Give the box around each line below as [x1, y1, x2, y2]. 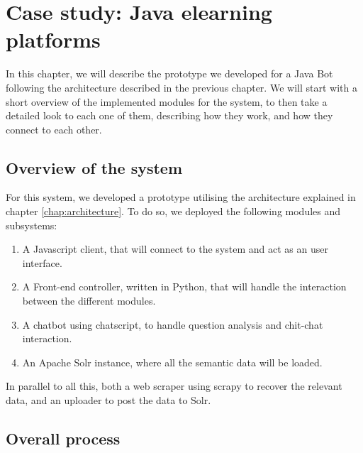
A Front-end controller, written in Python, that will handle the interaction [22, 279, 347, 294]
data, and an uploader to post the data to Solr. [6, 393, 211, 408]
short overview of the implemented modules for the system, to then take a [6, 94, 328, 109]
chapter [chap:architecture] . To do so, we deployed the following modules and [6, 204, 341, 219]
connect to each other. [6, 121, 102, 136]
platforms [6, 25, 101, 54]
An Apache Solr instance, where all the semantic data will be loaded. [22, 354, 323, 369]
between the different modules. [22, 293, 156, 308]
